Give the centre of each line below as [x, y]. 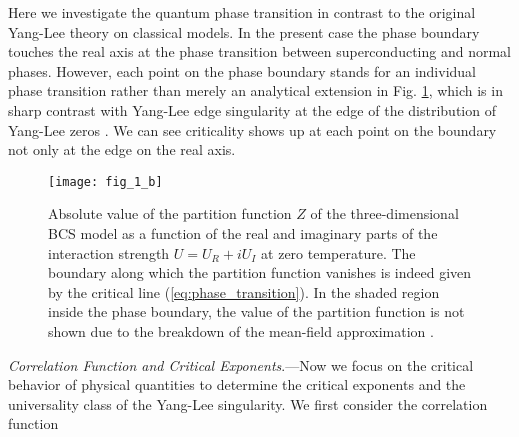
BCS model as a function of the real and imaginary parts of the [243, 233]
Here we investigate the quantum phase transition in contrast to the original [242, 12]
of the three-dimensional [384, 213]
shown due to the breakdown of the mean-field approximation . [241, 330]
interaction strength [109, 252]
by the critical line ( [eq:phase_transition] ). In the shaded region [244, 291]
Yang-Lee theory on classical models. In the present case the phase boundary [244, 31]
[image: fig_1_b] [105, 181]
